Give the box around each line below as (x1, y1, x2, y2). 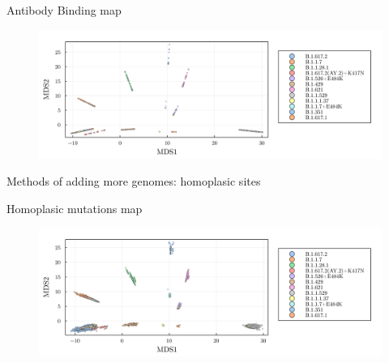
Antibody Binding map (6, 2, 122, 18)
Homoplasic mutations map (6, 199, 143, 216)
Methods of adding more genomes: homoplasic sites (6, 173, 261, 190)
